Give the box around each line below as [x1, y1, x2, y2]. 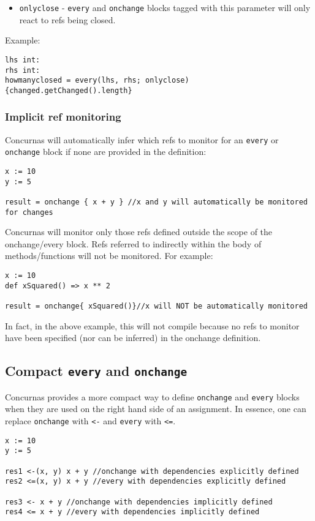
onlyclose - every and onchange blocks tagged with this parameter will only [19, 1, 311, 13]
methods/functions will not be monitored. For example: [5, 249, 213, 262]
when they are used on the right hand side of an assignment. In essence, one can [5, 402, 306, 415]
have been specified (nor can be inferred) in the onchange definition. [5, 331, 261, 344]
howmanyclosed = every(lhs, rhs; [5, 76, 141, 85]
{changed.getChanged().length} [5, 86, 132, 95]
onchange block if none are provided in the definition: [5, 145, 207, 158]
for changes [5, 208, 53, 217]
